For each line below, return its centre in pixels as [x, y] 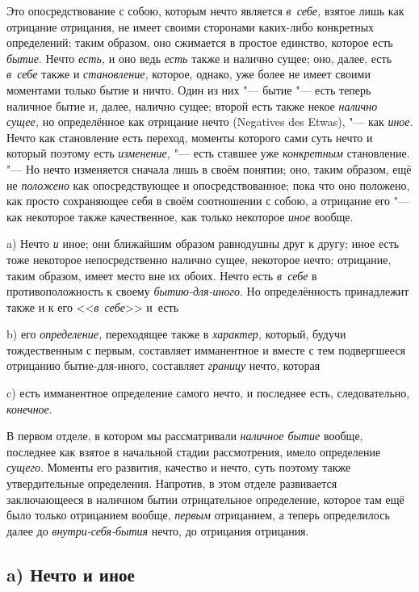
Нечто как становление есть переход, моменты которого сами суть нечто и [190, 137]
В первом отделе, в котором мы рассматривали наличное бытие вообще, [185, 436]
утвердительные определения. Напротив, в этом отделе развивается [172, 483]
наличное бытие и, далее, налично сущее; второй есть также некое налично [192, 105]
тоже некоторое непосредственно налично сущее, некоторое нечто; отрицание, [199, 259]
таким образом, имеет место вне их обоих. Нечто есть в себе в [162, 275]
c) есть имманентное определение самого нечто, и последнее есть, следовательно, [208, 393]
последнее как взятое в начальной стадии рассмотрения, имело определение [194, 451]
